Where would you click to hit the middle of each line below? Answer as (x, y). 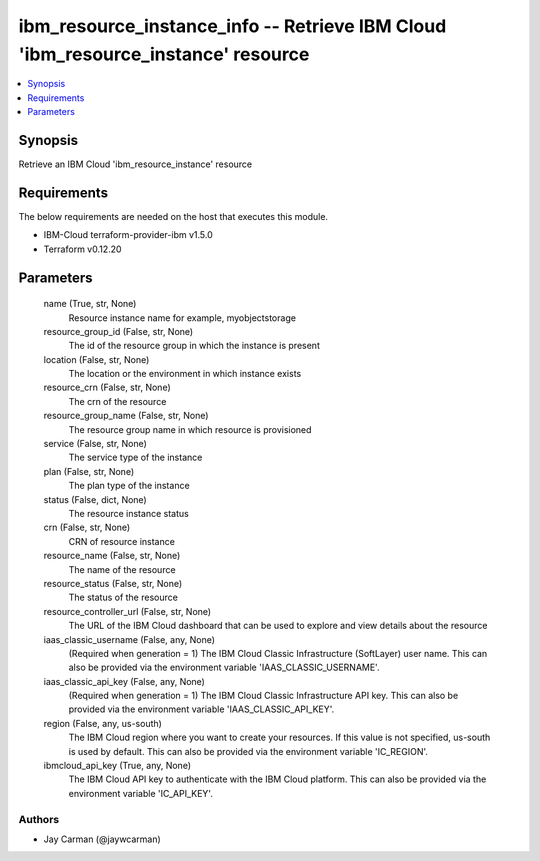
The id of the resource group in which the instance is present (194, 346)
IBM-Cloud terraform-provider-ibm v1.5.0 (128, 235)
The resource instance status (128, 513)
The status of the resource (123, 597)
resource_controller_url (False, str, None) (127, 611)
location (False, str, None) (96, 359)
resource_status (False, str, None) (113, 583)
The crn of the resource (117, 401)
